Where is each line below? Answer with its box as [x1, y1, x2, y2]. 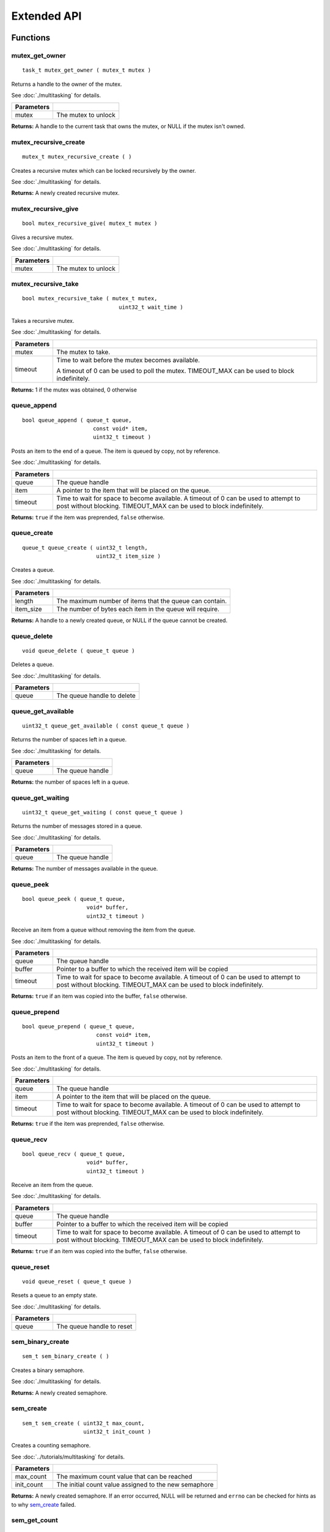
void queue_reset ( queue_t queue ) [22, 1278, 132, 1285]
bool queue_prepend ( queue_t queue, [22, 1023, 136, 1030]
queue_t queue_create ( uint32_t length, [22, 544, 148, 551]
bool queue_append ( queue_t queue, [22, 417, 132, 423]
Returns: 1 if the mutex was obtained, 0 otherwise [11, 386, 137, 393]
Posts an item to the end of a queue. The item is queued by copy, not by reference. [11, 447, 220, 455]
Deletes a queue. [11, 661, 54, 668]
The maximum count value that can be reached [56, 1473, 193, 1481]
